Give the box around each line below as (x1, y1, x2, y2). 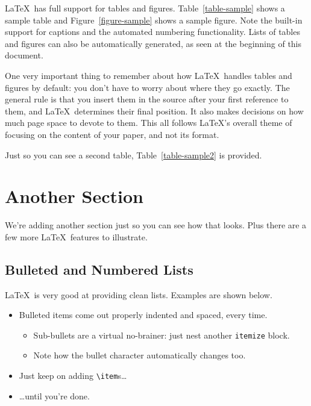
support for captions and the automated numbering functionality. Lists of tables (5, 25, 300, 38)
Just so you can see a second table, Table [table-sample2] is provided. (5, 148, 262, 161)
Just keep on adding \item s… (19, 369, 127, 382)
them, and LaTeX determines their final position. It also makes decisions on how (5, 104, 304, 117)
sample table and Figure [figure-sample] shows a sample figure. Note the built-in (5, 13, 303, 26)
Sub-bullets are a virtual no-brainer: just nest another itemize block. (33, 328, 290, 341)
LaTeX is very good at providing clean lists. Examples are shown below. (5, 288, 272, 301)
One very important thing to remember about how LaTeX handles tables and (5, 69, 292, 81)
